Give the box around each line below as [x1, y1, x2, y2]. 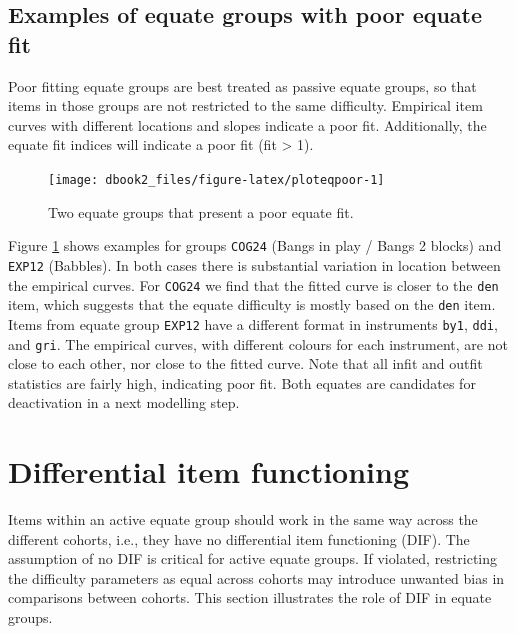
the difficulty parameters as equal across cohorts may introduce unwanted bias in [8, 567, 505, 588]
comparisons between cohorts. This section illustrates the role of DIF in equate [8, 587, 492, 608]
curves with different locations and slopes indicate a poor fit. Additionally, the [8, 114, 487, 135]
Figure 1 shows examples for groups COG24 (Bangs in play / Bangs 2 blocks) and [8, 235, 502, 256]
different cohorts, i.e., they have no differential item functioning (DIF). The [8, 528, 470, 549]
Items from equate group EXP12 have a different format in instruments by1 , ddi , [8, 313, 498, 334]
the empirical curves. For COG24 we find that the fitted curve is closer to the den [8, 274, 499, 295]
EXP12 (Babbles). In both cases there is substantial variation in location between [8, 254, 501, 275]
